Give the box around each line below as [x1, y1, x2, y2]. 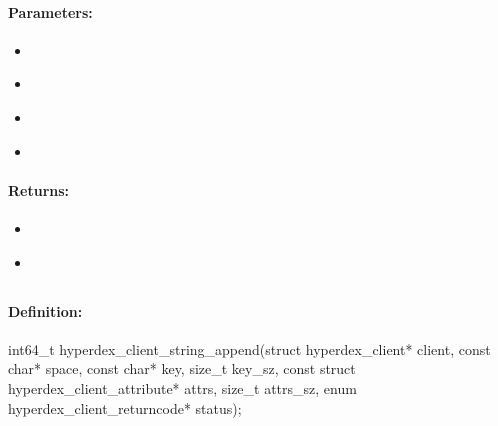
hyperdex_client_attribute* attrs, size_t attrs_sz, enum [8, 377, 357, 398]
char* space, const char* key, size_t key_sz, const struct [8, 358, 356, 379]
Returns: [8, 179, 70, 200]
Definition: [8, 300, 83, 321]
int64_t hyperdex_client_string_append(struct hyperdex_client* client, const [8, 338, 491, 359]
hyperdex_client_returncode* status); [8, 397, 242, 418]
